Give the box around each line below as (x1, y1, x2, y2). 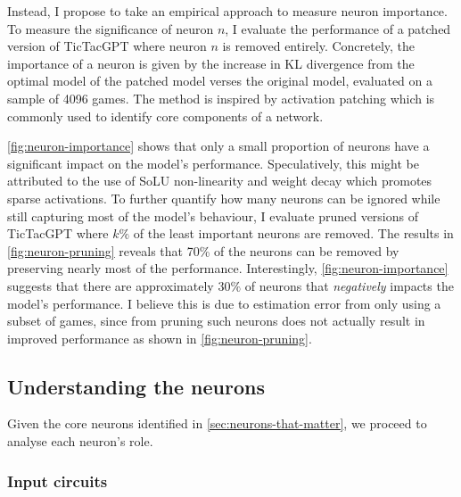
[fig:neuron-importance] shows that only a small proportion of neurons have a (7, 137, 430, 155)
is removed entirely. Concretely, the (222, 37, 416, 55)
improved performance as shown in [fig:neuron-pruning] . (7, 328, 312, 347)
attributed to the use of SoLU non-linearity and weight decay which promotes (7, 171, 432, 190)
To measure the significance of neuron (7, 19, 214, 37)
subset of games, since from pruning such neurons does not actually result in (7, 311, 425, 330)
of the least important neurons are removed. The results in (133, 224, 454, 243)
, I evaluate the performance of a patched (225, 19, 451, 37)
